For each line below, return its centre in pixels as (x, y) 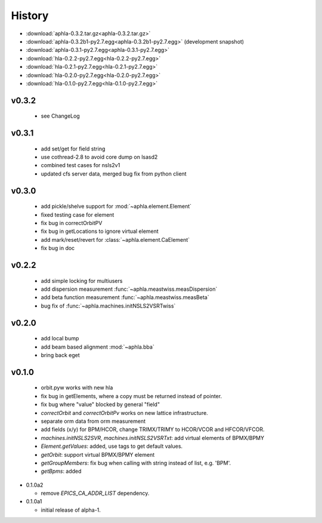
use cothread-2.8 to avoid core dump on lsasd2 (99, 157)
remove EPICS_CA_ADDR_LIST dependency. (95, 493)
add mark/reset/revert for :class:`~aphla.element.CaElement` (115, 239)
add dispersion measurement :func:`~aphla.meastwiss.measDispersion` (129, 289)
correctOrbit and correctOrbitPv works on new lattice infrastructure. (124, 413)
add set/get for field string (73, 149)
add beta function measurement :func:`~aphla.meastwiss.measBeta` (125, 297)
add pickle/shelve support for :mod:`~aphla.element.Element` (116, 207)
